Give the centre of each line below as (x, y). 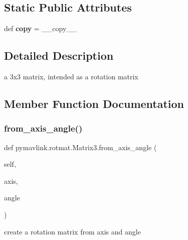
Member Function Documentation (94, 103)
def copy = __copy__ (41, 28)
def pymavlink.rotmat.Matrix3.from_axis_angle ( (80, 147)
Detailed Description (59, 55)
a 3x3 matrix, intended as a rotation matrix (71, 76)
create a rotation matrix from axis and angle (72, 231)
